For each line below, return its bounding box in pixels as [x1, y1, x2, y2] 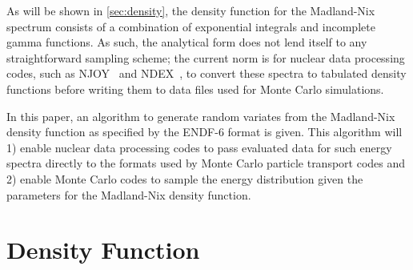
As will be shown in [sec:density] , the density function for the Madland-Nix [6, 2, 375, 18]
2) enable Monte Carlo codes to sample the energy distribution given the [6, 170, 363, 187]
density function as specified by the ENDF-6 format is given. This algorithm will [6, 123, 403, 140]
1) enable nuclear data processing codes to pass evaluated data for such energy [6, 139, 392, 155]
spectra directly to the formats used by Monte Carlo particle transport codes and [6, 155, 406, 171]
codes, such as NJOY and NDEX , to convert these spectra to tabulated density [6, 65, 407, 82]
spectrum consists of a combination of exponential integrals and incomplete [6, 18, 375, 34]
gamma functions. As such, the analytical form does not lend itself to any [6, 34, 367, 50]
